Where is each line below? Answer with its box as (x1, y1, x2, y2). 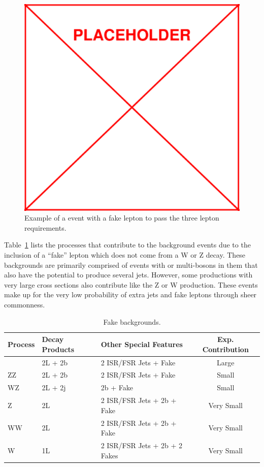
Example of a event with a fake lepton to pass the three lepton (24, 212, 219, 223)
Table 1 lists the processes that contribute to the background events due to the (4, 239, 251, 250)
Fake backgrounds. (103, 316, 161, 327)
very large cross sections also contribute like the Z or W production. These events (4, 279, 258, 290)
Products (42, 344, 75, 354)
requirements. (24, 222, 67, 233)
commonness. (4, 299, 45, 309)
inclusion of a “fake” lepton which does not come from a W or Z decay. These (4, 249, 246, 260)
